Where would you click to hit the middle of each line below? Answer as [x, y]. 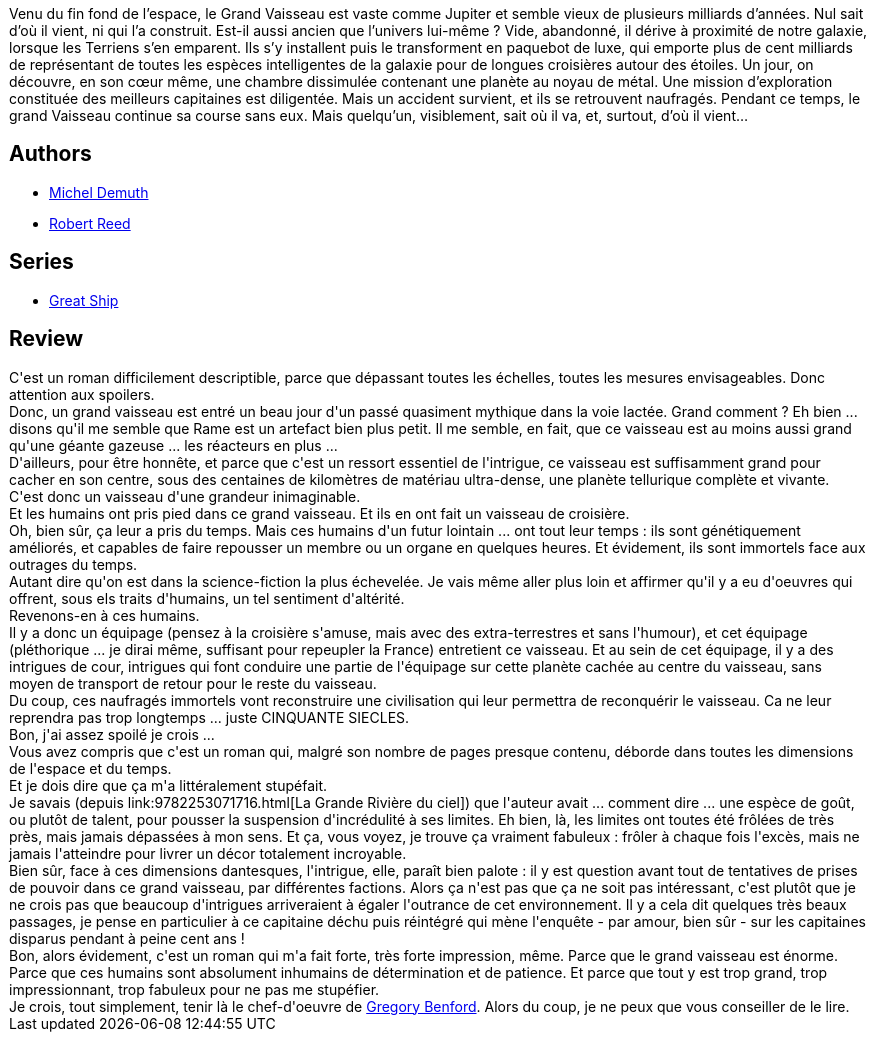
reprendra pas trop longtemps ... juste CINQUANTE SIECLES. [209, 717]
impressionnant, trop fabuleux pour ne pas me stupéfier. [194, 989]
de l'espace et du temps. [90, 768]
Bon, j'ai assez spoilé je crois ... [112, 734]
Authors [50, 154]
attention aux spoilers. [82, 394]
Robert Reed [90, 223]
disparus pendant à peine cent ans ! [127, 938]
